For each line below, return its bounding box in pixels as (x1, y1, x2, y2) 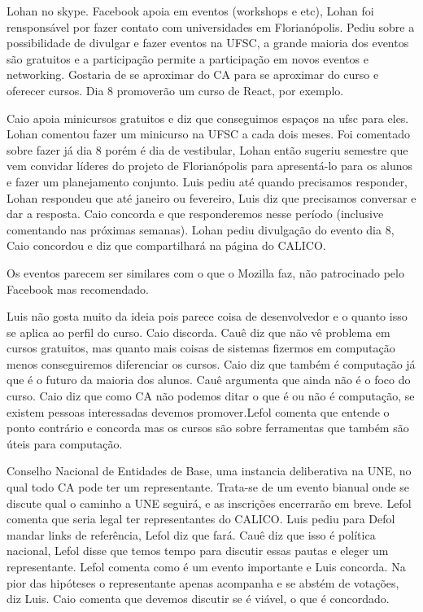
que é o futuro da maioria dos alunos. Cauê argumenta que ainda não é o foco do (7, 371, 411, 388)
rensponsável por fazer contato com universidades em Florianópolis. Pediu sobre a (7, 18, 415, 35)
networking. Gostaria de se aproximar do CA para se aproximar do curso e (7, 66, 379, 83)
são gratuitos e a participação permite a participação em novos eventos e (7, 50, 368, 67)
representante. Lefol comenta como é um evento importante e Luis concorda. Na (7, 558, 406, 575)
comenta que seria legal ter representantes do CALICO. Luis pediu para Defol (7, 510, 395, 527)
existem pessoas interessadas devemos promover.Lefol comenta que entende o (7, 403, 390, 420)
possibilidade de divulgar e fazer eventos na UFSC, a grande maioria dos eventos (7, 34, 409, 51)
